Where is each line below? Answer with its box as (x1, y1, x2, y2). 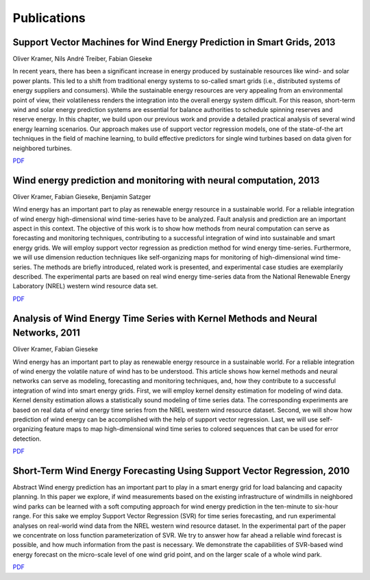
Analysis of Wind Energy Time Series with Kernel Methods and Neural (12, 312, 318, 324)
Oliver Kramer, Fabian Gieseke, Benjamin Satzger (12, 192, 151, 200)
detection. (12, 434, 42, 443)
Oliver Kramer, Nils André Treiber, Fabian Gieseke (12, 55, 152, 63)
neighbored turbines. (12, 144, 72, 152)
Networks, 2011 (12, 327, 80, 339)
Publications (12, 10, 86, 25)
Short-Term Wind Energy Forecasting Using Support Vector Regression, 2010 (12, 465, 350, 476)
